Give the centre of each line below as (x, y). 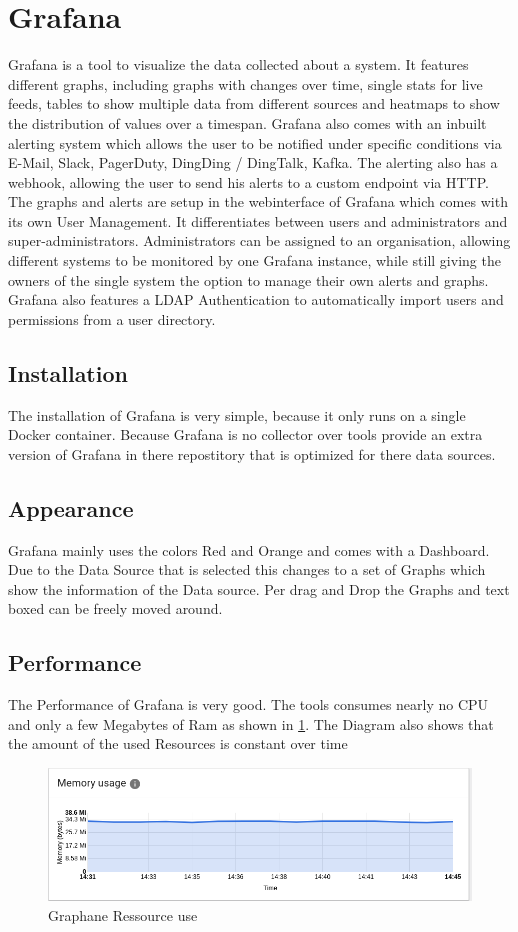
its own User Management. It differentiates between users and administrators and (258, 220)
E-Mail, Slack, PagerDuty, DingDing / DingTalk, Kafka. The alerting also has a (253, 162)
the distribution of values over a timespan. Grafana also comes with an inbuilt (247, 122)
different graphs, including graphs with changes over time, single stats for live (245, 83)
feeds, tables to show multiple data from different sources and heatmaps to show (254, 103)
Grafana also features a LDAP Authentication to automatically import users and (256, 299)
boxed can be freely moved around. (115, 608)
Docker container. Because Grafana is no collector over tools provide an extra (245, 434)
